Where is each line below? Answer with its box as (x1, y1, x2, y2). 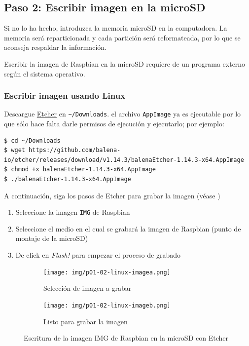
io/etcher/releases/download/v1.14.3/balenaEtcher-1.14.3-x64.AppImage (4, 156, 244, 163)
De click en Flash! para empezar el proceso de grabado (15, 250, 180, 260)
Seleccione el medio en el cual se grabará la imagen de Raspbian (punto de (15, 223, 241, 233)
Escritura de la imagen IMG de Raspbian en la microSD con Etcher (24, 333, 228, 343)
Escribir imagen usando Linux (4, 89, 126, 102)
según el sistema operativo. (4, 68, 85, 78)
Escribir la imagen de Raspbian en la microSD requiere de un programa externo (4, 58, 246, 69)
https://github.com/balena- (29, 147, 121, 154)
